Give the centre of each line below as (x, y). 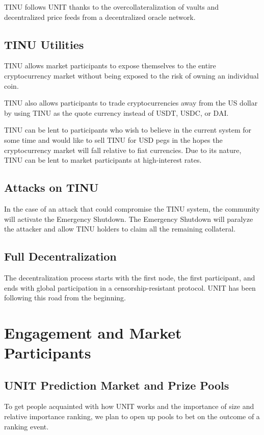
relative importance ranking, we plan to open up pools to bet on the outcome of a (132, 416)
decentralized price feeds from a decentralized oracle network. (100, 17)
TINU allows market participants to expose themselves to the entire (110, 66)
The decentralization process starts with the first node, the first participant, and (130, 277)
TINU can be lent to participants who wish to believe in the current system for (128, 130)
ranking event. (27, 426)
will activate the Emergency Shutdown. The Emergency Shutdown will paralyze (129, 219)
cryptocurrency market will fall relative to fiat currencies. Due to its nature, (123, 150)
